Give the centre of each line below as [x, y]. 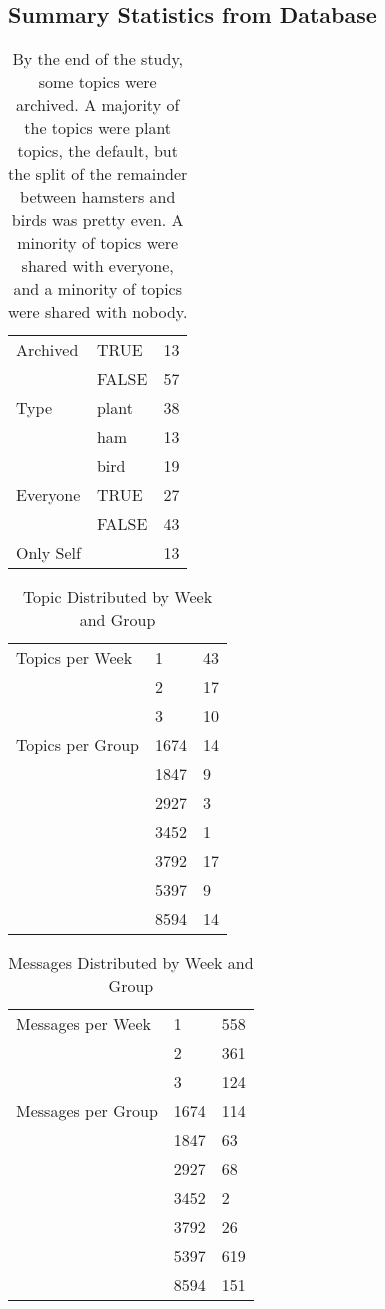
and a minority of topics [97, 289]
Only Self [48, 553]
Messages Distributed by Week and [131, 963]
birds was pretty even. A [97, 220]
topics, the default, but [97, 151]
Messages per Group [87, 1111]
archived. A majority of [98, 105]
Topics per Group [77, 745]
